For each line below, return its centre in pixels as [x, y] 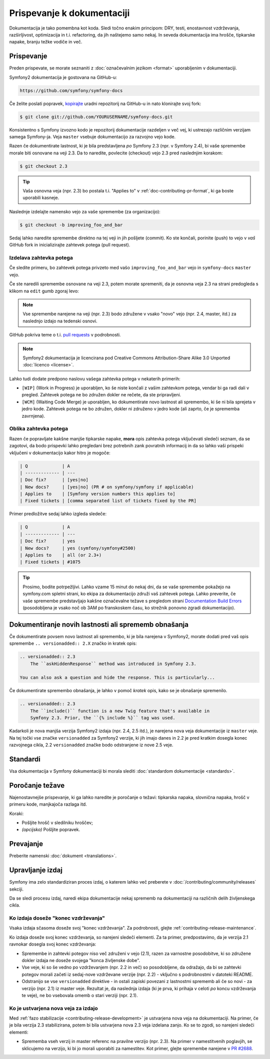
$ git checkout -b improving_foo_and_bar [71, 225]
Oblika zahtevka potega [39, 429]
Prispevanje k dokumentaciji [69, 13]
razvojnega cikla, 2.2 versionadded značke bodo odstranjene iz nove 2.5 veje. [91, 745]
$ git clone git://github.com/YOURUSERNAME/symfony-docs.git [96, 117]
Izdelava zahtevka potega [41, 258]
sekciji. [16, 889]
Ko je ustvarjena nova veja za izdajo [54, 1008]
